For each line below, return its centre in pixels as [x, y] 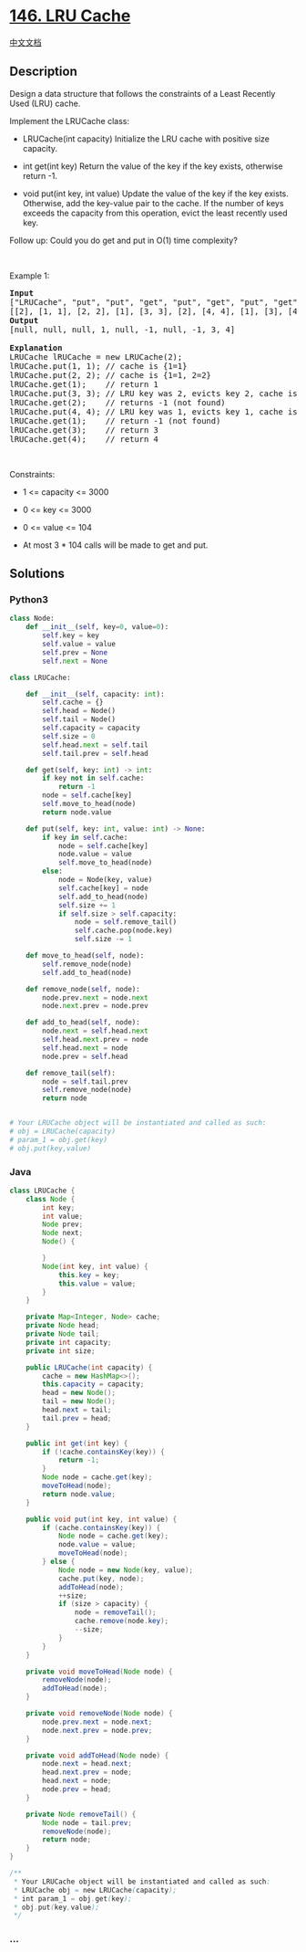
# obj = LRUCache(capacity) [63, 1132]
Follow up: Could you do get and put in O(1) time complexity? [124, 240]
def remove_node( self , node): [83, 989]
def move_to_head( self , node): [85, 956]
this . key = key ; [89, 1275]
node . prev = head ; [77, 1789]
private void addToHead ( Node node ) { [97, 1755]
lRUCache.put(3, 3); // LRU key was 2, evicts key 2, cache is [153, 393]
